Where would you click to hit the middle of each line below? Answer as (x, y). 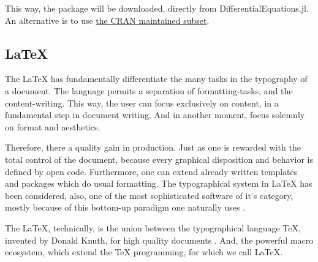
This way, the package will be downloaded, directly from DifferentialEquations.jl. (157, 8)
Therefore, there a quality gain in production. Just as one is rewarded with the (153, 147)
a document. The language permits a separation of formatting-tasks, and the (149, 90)
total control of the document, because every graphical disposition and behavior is (159, 159)
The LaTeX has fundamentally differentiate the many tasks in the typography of (156, 79)
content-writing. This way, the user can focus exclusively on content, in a (142, 103)
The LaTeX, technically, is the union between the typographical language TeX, (153, 227)
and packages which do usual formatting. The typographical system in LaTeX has (159, 183)
